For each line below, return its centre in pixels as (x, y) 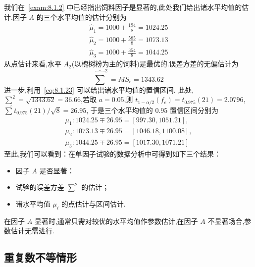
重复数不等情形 (40, 257)
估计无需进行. (32, 231)
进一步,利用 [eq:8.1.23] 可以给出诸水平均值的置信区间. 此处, (99, 89)
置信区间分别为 (194, 110)
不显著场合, (226, 221)
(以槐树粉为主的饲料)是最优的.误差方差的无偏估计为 (155, 64)
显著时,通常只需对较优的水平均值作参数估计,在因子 (116, 221)
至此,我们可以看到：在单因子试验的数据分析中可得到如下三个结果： (112, 153)
